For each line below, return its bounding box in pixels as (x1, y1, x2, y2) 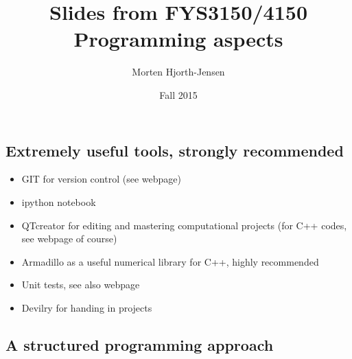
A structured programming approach (5, 334, 274, 355)
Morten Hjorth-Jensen (132, 65, 225, 79)
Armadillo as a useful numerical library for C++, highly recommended (21, 254, 319, 268)
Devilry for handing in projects (21, 300, 152, 314)
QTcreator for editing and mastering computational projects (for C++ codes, (21, 218, 347, 232)
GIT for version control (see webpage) (21, 172, 181, 186)
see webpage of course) (21, 231, 117, 246)
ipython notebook (21, 194, 96, 209)
